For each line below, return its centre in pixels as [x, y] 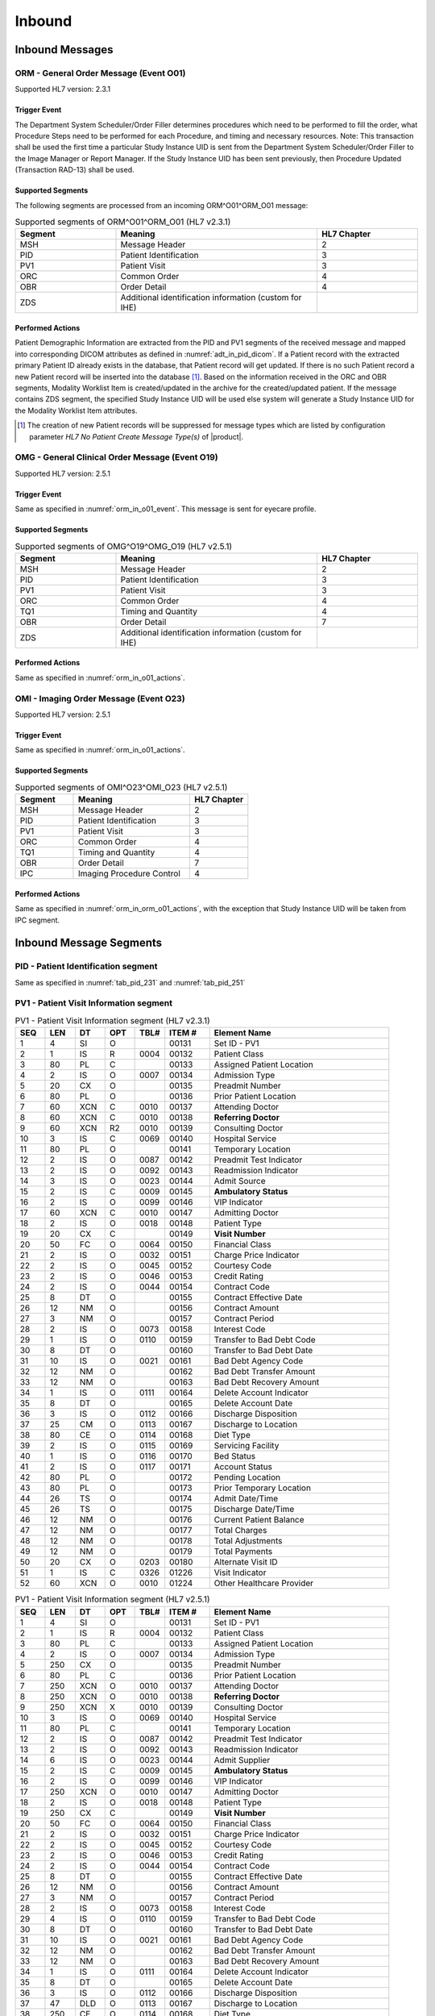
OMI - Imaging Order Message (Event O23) [100, 698]
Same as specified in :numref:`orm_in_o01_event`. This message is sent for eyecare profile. [166, 509]
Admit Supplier [242, 1760]
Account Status [243, 1467]
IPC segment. [37, 920]
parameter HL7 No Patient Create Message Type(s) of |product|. [137, 436]
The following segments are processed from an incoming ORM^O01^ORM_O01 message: [162, 205]
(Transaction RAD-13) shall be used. [75, 170]
